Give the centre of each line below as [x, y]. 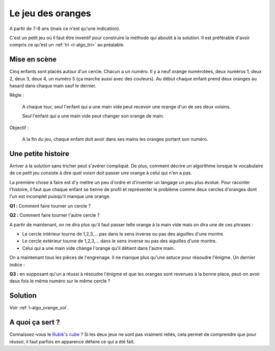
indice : [17, 265]
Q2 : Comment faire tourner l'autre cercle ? [54, 215]
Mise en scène [33, 59]
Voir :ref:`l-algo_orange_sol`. [39, 308]
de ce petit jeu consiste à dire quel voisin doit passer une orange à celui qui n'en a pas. [101, 173]
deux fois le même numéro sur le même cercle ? [60, 281]
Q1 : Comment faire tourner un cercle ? [50, 206]
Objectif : [19, 128]
